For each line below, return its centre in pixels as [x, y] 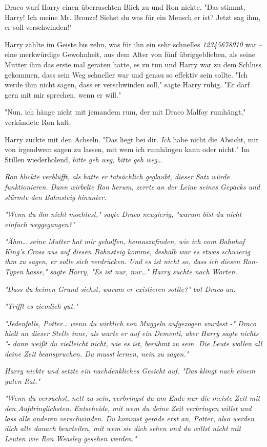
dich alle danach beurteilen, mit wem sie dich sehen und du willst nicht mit [123, 428]
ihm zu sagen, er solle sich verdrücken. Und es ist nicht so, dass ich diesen [122, 261]
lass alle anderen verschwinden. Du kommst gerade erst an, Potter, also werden [130, 418]
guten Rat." [23, 380]
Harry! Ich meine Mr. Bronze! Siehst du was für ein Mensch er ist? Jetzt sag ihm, [133, 17]
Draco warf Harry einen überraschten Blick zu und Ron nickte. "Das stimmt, [125, 7]
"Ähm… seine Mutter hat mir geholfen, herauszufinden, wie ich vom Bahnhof [125, 241]
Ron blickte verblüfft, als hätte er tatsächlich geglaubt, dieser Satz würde [117, 176]
